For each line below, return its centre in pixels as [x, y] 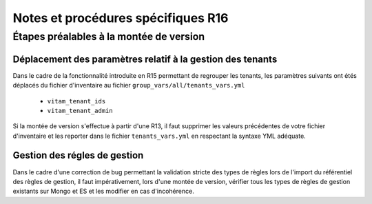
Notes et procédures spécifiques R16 [121, 18]
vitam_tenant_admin [80, 111]
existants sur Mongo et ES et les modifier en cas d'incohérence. [103, 191]
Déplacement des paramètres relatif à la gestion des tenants [145, 59]
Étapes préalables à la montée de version [109, 37]
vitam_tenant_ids [76, 101]
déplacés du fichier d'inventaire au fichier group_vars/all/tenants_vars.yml [129, 85]
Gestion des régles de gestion [78, 155]
